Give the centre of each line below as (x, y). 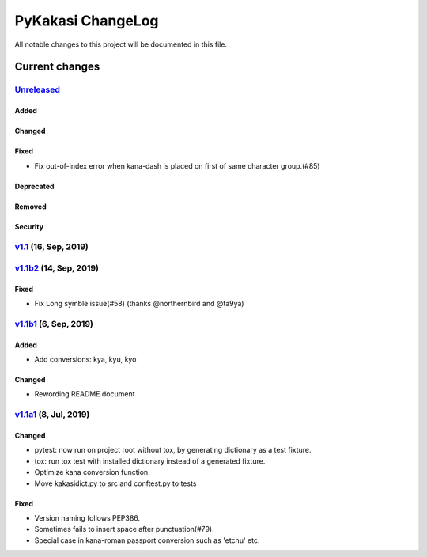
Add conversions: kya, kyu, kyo (85, 359)
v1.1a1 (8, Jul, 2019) (52, 415)
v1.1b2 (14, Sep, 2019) (57, 267)
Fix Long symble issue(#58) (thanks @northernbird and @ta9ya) (139, 304)
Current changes (57, 67)
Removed (30, 207)
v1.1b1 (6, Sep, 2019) (54, 324)
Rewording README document (85, 394)
